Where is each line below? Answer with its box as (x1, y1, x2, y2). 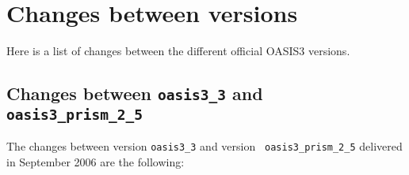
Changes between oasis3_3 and (6, 81, 263, 106)
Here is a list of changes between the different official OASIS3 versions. (6, 43, 350, 59)
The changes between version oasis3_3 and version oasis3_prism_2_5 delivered (6, 138, 403, 155)
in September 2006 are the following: (6, 154, 185, 170)
